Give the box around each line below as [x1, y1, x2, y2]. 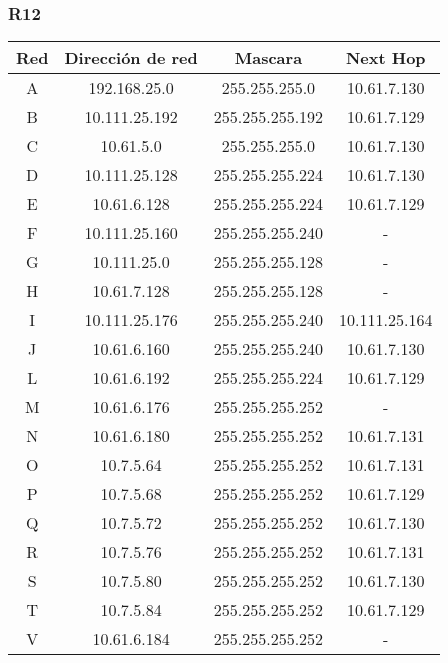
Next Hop [345, 46, 426, 70]
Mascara [234, 46, 303, 70]
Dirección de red [64, 46, 198, 70]
